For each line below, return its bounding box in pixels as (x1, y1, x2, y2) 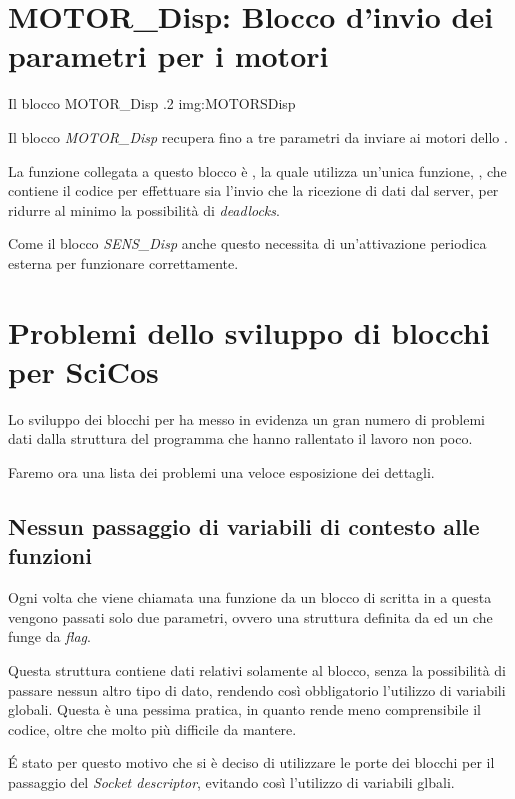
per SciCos (8, 350, 159, 391)
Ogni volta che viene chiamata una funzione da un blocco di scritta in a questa (8, 587, 492, 608)
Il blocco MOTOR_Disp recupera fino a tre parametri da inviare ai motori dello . (8, 126, 508, 147)
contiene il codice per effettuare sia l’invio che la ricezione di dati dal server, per (8, 180, 499, 201)
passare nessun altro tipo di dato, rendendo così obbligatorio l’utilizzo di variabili (8, 679, 506, 700)
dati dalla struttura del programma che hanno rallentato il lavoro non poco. (8, 428, 473, 449)
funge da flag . (8, 626, 91, 647)
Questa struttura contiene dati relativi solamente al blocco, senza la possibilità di (8, 659, 506, 680)
